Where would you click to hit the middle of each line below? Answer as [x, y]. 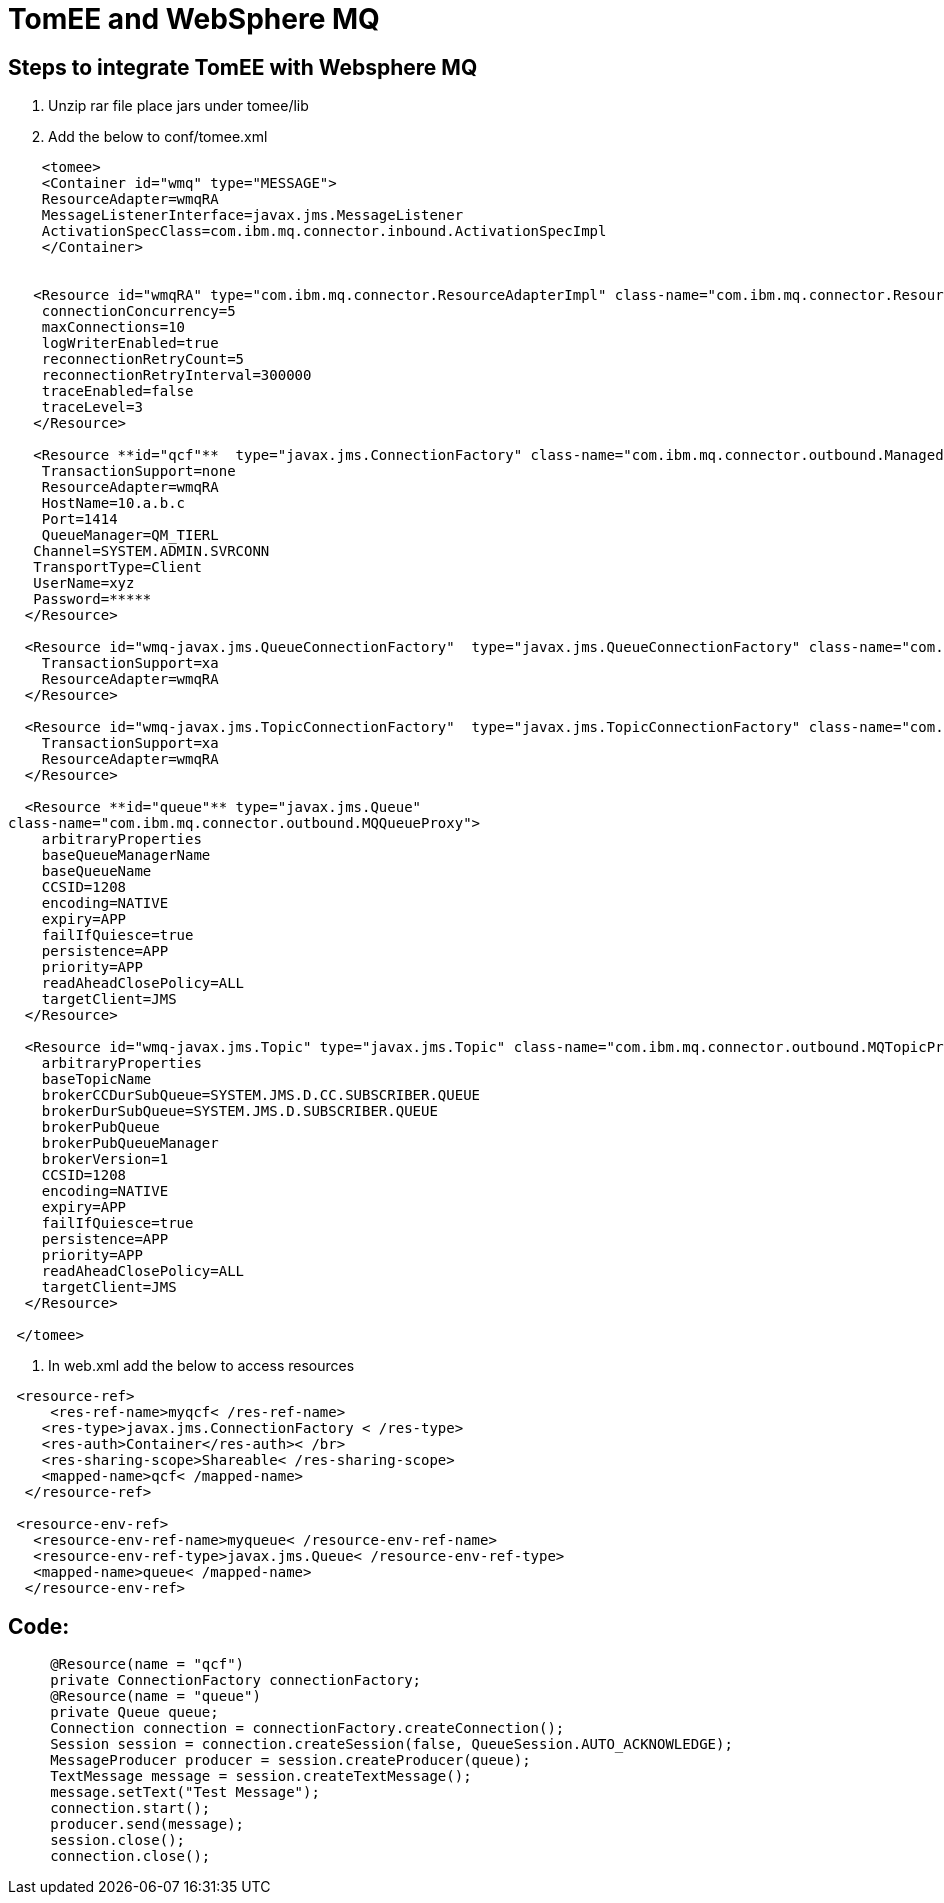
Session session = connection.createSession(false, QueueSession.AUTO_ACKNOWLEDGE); [391, 1744]
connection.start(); [130, 1808]
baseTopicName [96, 1079]
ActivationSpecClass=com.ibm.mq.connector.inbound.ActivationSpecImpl [324, 231]
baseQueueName [96, 871]
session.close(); [118, 1840]
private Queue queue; [134, 1712]
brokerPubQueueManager [130, 1143]
